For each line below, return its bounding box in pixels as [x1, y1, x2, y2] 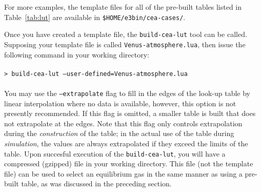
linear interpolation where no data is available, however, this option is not [4, 98, 236, 108]
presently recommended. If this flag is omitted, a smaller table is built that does [4, 108, 256, 119]
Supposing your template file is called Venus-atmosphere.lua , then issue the [4, 39, 246, 49]
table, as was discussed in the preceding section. [21, 178, 172, 189]
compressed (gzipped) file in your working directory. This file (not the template [4, 158, 253, 169]
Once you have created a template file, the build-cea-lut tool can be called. [4, 29, 247, 40]
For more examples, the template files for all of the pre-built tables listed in [4, 2, 242, 12]
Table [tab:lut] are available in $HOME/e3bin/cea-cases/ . [4, 11, 186, 22]
